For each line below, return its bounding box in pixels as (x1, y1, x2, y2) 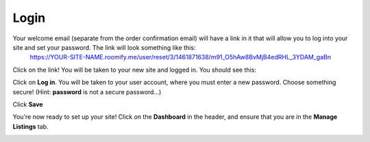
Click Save (12, 100, 44, 109)
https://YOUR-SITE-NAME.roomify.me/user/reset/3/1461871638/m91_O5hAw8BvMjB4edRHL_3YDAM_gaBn (29, 53, 332, 61)
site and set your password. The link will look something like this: (12, 43, 196, 51)
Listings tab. (12, 122, 49, 130)
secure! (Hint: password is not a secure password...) (12, 87, 162, 96)
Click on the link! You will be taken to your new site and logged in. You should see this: (12, 66, 257, 74)
